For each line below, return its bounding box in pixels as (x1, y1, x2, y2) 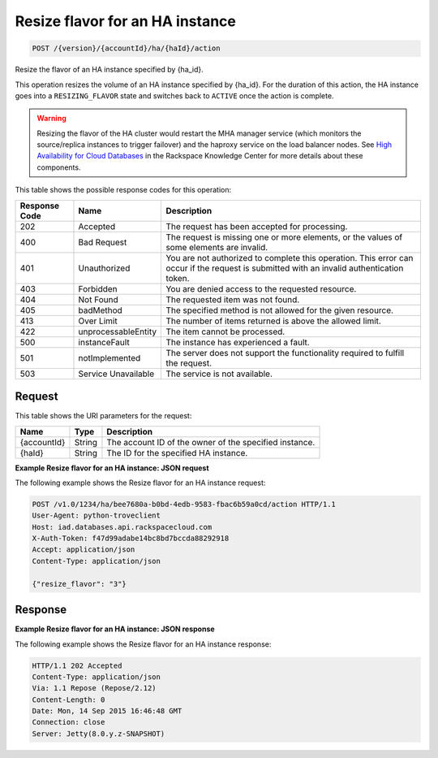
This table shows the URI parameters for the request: (15, 411, 192, 421)
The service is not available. (165, 368, 273, 379)
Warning (36, 114, 67, 123)
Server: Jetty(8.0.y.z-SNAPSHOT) (32, 729, 165, 739)
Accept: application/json (32, 545, 135, 554)
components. (36, 162, 81, 172)
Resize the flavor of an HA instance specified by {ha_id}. (15, 65, 204, 75)
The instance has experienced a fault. (165, 336, 310, 348)
